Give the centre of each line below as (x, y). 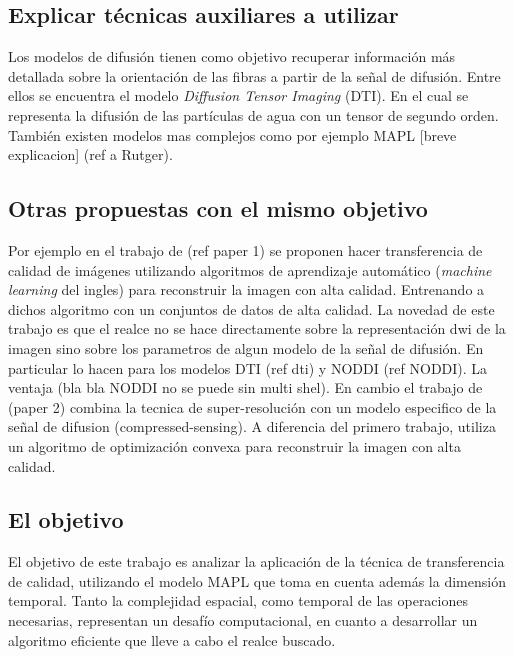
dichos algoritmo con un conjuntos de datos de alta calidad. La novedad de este (251, 308)
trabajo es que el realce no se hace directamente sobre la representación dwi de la (257, 328)
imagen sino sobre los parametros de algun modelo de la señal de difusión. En (246, 347)
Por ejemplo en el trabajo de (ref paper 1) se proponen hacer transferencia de (245, 249)
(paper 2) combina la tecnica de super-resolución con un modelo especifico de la (252, 406)
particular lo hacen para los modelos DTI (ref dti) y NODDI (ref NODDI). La (248, 367)
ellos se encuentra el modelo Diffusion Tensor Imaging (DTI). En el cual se (238, 95)
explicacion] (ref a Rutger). (90, 154)
